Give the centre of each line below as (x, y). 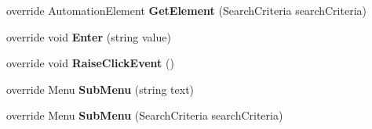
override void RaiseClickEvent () (90, 63)
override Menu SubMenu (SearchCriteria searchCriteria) (145, 115)
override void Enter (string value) (89, 36)
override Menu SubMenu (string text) (100, 89)
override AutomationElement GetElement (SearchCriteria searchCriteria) (186, 10)
